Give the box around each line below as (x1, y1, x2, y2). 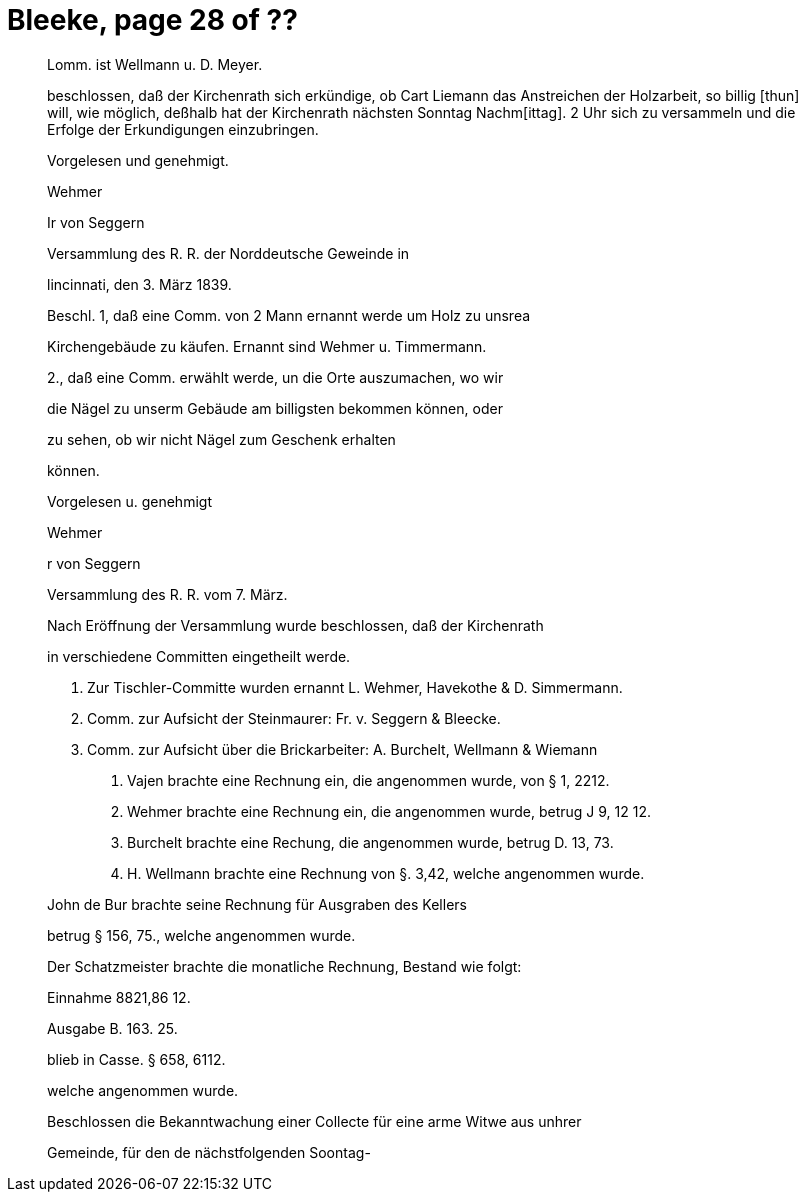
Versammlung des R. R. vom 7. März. (47, 585, 288, 603)
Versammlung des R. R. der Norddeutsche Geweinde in (47, 244, 410, 262)
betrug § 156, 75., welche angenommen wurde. (47, 926, 356, 944)
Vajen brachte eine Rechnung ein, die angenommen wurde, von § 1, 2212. (127, 771, 610, 789)
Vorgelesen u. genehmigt (47, 492, 212, 510)
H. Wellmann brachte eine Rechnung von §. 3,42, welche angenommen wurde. (127, 864, 645, 882)
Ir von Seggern (47, 213, 145, 231)
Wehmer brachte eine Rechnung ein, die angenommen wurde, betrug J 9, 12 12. (127, 802, 652, 820)
